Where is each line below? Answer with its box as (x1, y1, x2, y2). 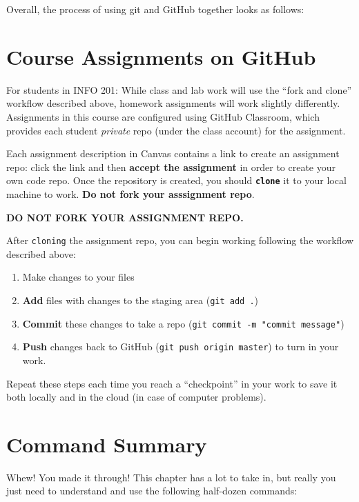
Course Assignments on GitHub (6, 42, 316, 70)
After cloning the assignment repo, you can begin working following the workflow (6, 233, 354, 248)
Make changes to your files (22, 270, 135, 284)
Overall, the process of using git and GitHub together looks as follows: (6, 2, 304, 16)
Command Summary (6, 430, 207, 458)
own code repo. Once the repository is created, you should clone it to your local (6, 173, 347, 188)
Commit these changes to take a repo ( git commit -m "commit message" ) (22, 316, 345, 330)
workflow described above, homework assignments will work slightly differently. (6, 96, 340, 110)
